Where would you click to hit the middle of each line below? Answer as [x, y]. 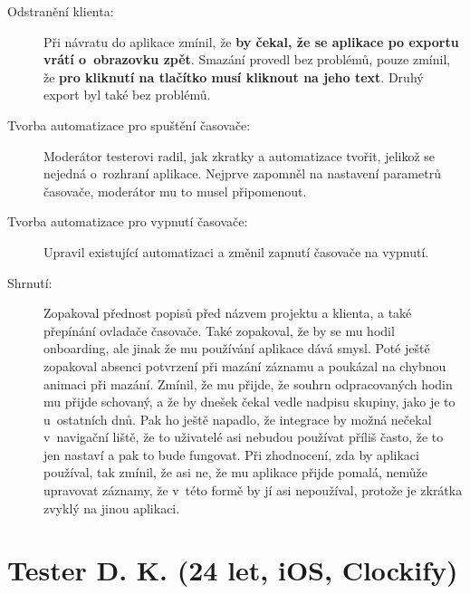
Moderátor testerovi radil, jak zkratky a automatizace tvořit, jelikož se [240, 155]
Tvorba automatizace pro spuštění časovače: [129, 125]
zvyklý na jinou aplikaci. [112, 508]
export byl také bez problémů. [127, 95]
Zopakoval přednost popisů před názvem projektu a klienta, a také [228, 313]
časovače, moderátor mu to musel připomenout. [175, 191]
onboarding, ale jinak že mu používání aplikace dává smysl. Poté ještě [237, 348]
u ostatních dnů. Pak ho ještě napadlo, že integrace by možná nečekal [238, 419]
